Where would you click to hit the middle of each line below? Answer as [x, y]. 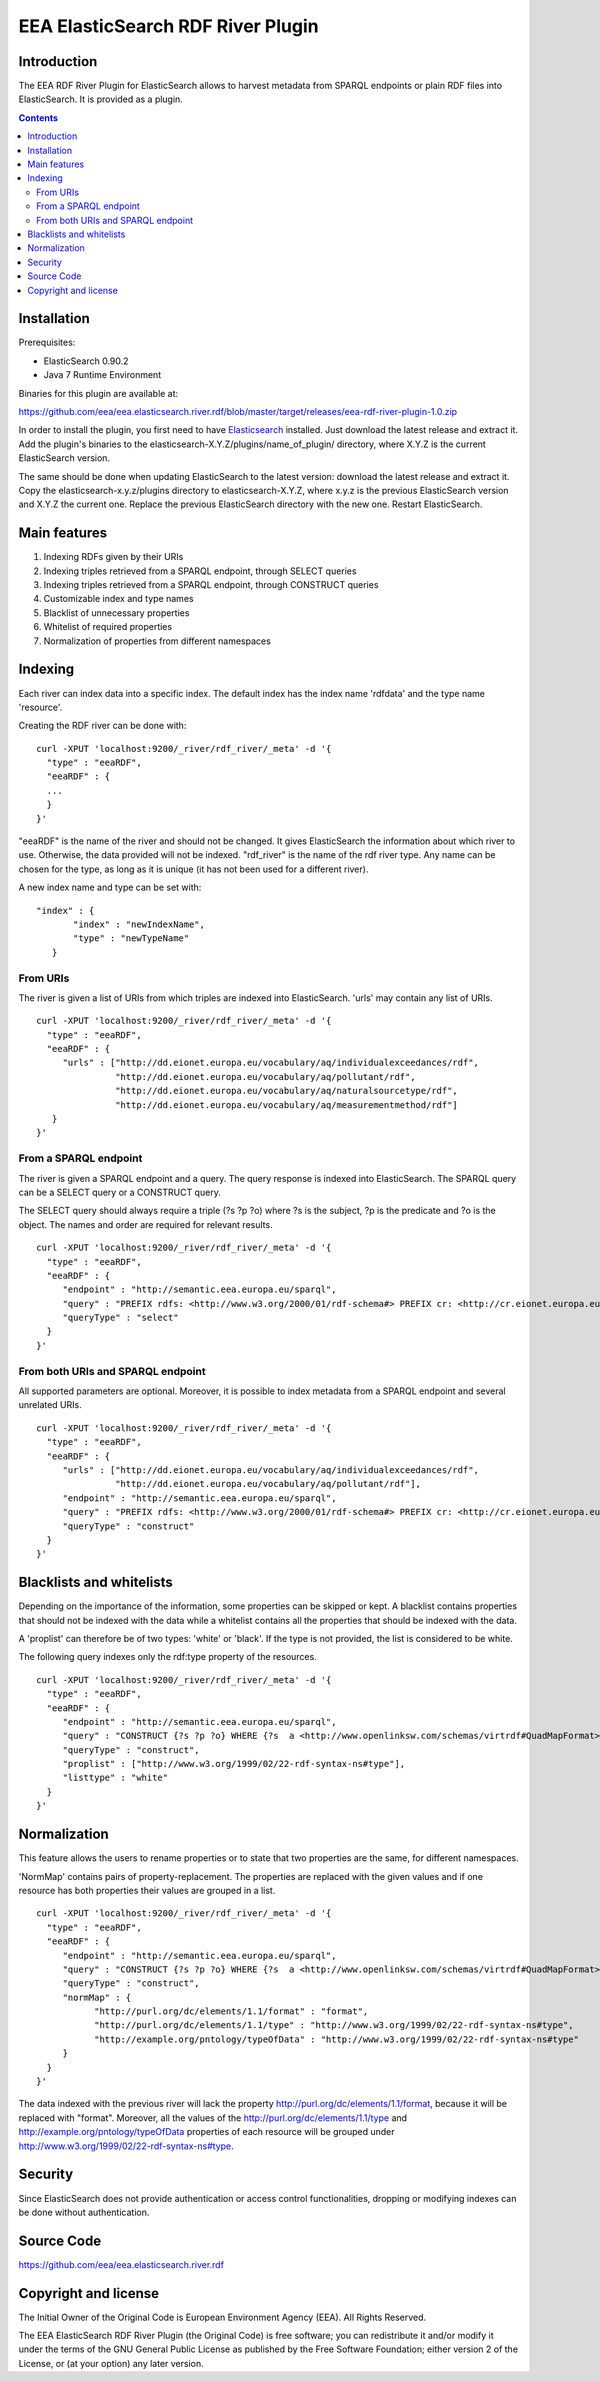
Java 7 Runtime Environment [102, 375]
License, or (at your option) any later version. [111, 2363]
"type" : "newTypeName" [131, 938]
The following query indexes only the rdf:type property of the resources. [167, 1657]
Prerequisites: [47, 342]
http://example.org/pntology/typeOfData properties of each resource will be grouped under [206, 2132]
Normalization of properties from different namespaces [157, 641]
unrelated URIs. [50, 1405]
